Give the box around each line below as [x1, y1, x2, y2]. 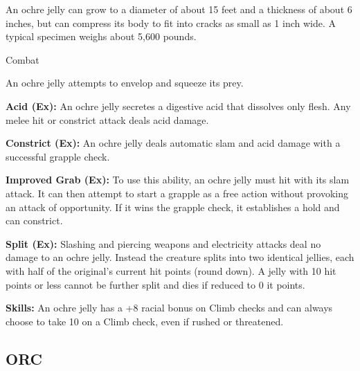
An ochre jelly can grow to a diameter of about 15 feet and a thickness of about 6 [6, 2, 352, 16]
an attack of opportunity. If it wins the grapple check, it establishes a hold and [6, 199, 340, 214]
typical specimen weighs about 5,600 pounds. [6, 29, 197, 44]
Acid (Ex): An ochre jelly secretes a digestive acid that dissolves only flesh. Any [6, 98, 351, 113]
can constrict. [6, 213, 63, 228]
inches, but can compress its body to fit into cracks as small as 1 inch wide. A [6, 15, 336, 30]
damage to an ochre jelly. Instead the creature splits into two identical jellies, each [6, 250, 354, 264]
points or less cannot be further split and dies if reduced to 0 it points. [6, 277, 305, 291]
